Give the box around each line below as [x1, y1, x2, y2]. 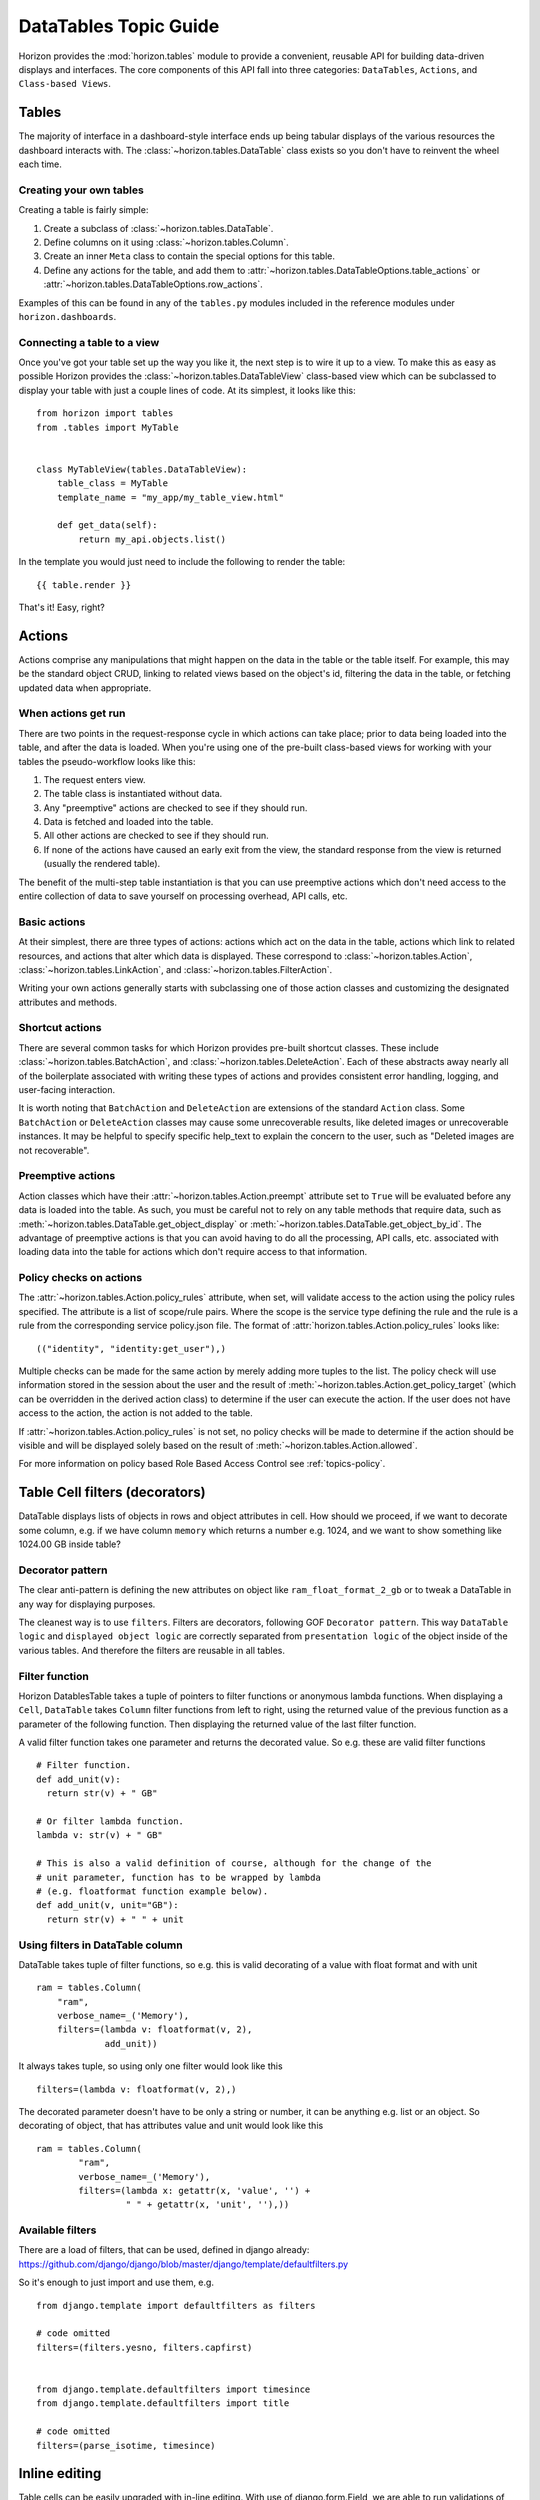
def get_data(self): [56, 520, 158, 531]
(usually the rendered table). [43, 858, 161, 870]
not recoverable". [18, 1144, 90, 1156]
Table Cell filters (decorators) [18, 1484, 206, 1501]
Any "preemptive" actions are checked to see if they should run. [43, 801, 308, 814]
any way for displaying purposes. [18, 1598, 156, 1610]
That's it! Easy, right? [18, 601, 105, 613]
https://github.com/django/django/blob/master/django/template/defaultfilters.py [18, 2258, 349, 2270]
